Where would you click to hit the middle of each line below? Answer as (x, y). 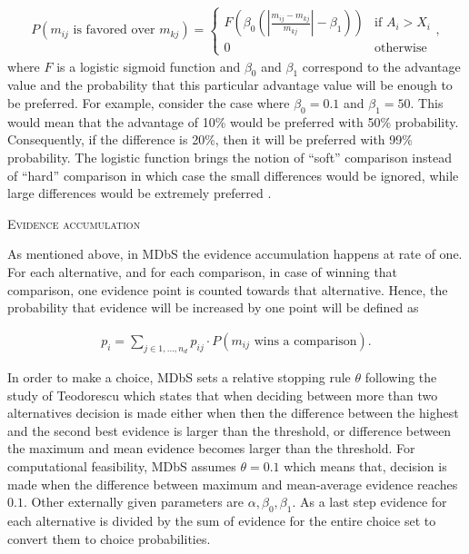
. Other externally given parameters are (134, 502)
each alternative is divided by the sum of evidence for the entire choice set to (222, 520)
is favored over (114, 30)
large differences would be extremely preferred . (140, 193)
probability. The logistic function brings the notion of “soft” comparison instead (230, 157)
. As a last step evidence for (369, 502)
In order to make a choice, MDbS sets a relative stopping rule (179, 376)
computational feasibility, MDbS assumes (122, 465)
